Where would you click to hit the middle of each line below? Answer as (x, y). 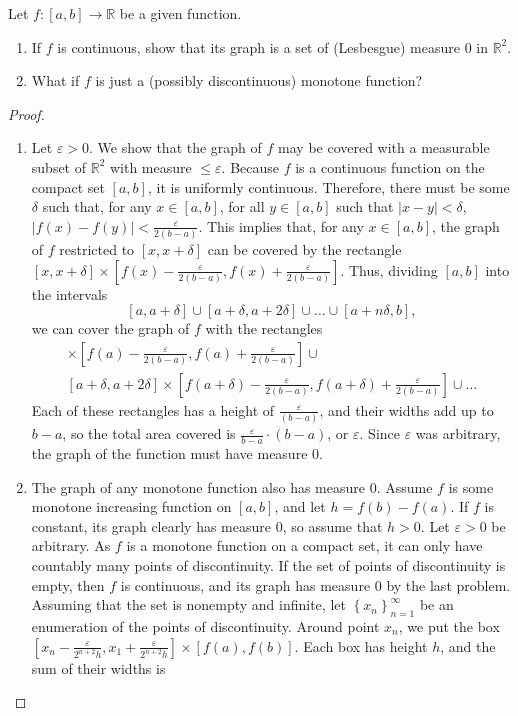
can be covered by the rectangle (304, 249)
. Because (250, 166)
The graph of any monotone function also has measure (198, 486)
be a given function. (180, 13)
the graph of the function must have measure (169, 453)
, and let (300, 506)
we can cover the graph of (110, 328)
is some (471, 486)
